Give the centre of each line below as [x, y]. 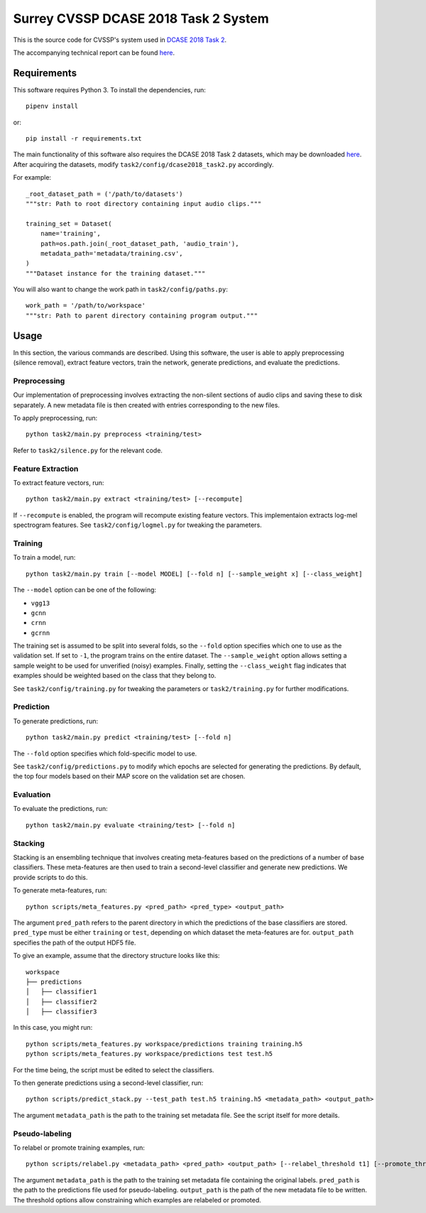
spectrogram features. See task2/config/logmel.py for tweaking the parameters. [137, 525]
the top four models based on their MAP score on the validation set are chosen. [129, 776]
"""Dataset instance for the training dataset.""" [116, 273]
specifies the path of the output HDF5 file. [75, 942]
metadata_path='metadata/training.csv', [112, 253]
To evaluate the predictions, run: [60, 809]
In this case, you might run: [53, 1028]
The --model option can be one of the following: [84, 590]
